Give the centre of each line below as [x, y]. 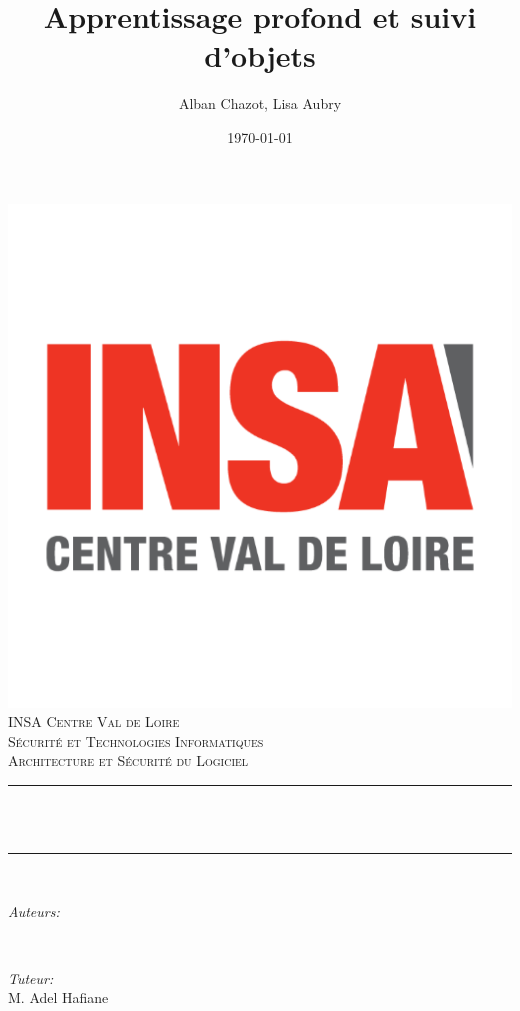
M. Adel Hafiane [58, 997]
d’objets [260, 55]
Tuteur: [31, 977]
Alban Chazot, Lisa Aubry [260, 103]
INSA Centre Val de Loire [94, 721]
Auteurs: [34, 910]
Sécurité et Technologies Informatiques [136, 740]
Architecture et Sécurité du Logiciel [128, 760]
